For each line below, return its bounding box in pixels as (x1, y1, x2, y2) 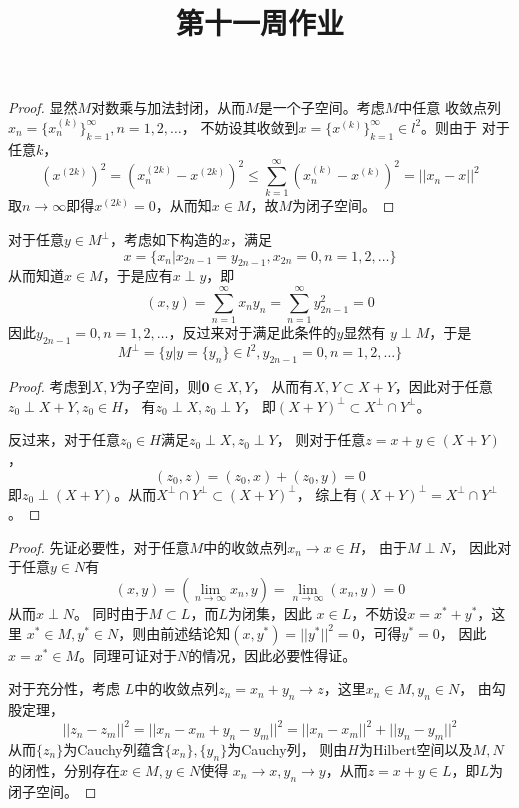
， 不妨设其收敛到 (181, 116, 299, 137)
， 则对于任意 (276, 429, 366, 450)
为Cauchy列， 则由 (227, 738, 348, 759)
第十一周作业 (175, 2, 344, 43)
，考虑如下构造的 (109, 229, 222, 250)
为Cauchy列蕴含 (63, 738, 165, 759)
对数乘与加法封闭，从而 (91, 97, 246, 118)
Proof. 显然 (8, 97, 78, 118)
